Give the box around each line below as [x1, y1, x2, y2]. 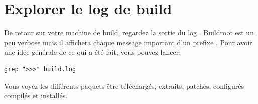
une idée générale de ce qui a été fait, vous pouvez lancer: [4, 47, 181, 57]
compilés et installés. [4, 90, 68, 101]
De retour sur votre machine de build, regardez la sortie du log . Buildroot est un [4, 27, 254, 38]
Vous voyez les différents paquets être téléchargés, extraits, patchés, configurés [4, 80, 244, 91]
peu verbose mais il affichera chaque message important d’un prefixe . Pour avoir [4, 37, 252, 47]
